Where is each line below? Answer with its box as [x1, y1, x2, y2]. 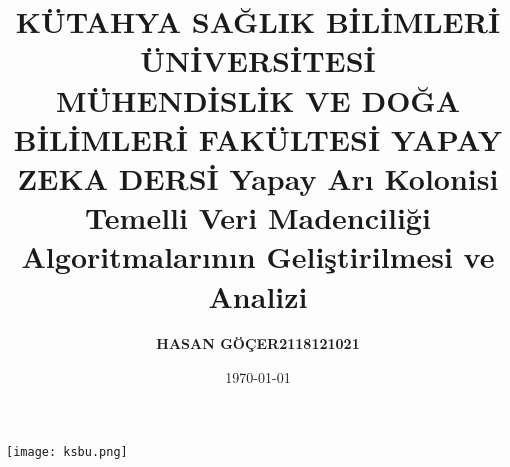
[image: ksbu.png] [6, 444, 128, 459]
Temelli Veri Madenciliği [85, 197, 431, 238]
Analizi [208, 275, 308, 316]
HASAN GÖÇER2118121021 [156, 333, 360, 354]
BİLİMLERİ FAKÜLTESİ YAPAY [13, 118, 503, 159]
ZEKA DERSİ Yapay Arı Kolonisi [17, 157, 499, 198]
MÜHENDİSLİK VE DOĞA [55, 79, 460, 120]
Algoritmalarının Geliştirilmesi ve [21, 236, 495, 277]
